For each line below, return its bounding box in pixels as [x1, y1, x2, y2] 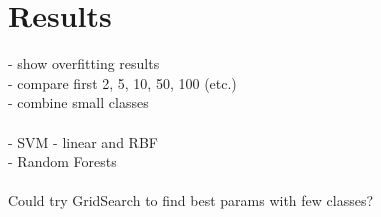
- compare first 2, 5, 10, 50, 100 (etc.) [8, 72, 237, 93]
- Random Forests [8, 151, 117, 172]
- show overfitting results [8, 53, 160, 74]
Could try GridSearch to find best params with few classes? [8, 190, 374, 211]
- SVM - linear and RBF [8, 131, 158, 152]
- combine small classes [8, 92, 149, 113]
